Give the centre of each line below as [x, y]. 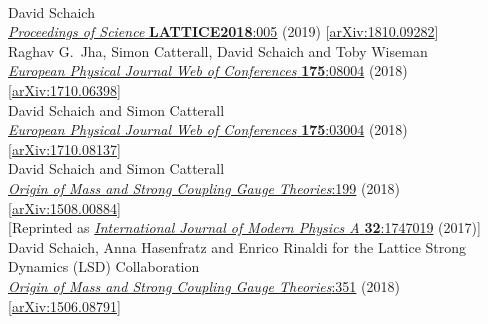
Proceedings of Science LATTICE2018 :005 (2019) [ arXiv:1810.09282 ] [223, 31]
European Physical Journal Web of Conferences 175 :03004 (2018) [208, 129]
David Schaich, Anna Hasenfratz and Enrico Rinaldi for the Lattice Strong [237, 246]
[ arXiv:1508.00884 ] [64, 207]
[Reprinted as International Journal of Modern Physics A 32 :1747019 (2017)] [244, 227]
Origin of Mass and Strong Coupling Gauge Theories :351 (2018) [204, 285]
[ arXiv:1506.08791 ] [64, 305]
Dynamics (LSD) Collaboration [104, 266]
